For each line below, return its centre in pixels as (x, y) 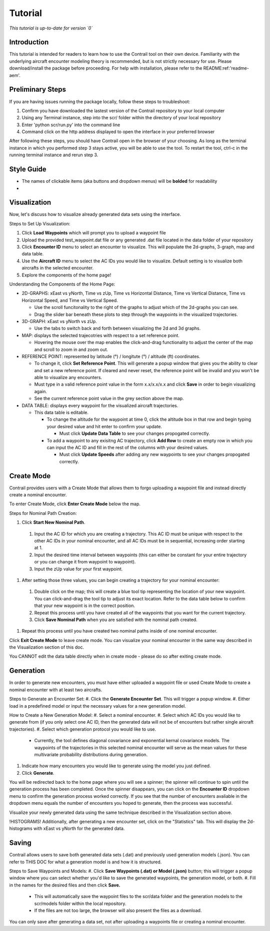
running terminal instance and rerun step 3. (54, 155)
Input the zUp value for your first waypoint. (78, 569)
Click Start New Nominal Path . (53, 522)
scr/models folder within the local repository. (80, 903)
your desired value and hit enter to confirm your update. (104, 426)
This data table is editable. (61, 413)
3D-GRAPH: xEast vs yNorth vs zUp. (59, 321)
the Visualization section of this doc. (47, 647)
